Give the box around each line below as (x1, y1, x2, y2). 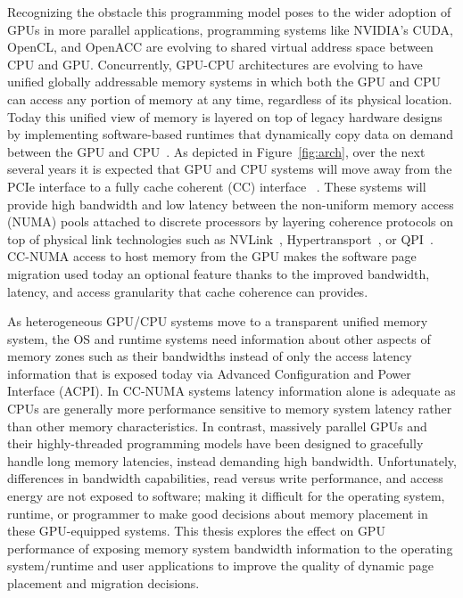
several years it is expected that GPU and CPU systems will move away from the (7, 160, 452, 178)
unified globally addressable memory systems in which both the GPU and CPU (7, 72, 441, 91)
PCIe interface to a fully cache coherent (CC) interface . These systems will (7, 176, 426, 195)
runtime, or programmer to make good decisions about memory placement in (7, 504, 428, 522)
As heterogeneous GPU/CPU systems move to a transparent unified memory (7, 312, 428, 331)
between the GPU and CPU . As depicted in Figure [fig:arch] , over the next (7, 142, 426, 160)
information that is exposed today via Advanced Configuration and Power (7, 364, 411, 382)
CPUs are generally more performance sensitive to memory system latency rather (7, 399, 452, 418)
